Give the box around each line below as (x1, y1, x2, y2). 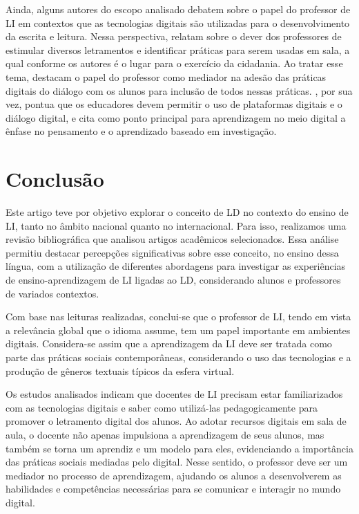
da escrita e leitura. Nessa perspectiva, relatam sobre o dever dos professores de (6, 29, 342, 44)
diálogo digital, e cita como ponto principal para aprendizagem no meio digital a (6, 110, 346, 125)
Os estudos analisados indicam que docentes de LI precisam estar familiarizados (6, 387, 343, 401)
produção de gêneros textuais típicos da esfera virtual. (6, 363, 235, 378)
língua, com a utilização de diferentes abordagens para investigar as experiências (6, 259, 346, 273)
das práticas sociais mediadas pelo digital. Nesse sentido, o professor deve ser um (6, 455, 348, 469)
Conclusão (6, 165, 104, 193)
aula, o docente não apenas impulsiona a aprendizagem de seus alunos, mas (6, 427, 324, 441)
